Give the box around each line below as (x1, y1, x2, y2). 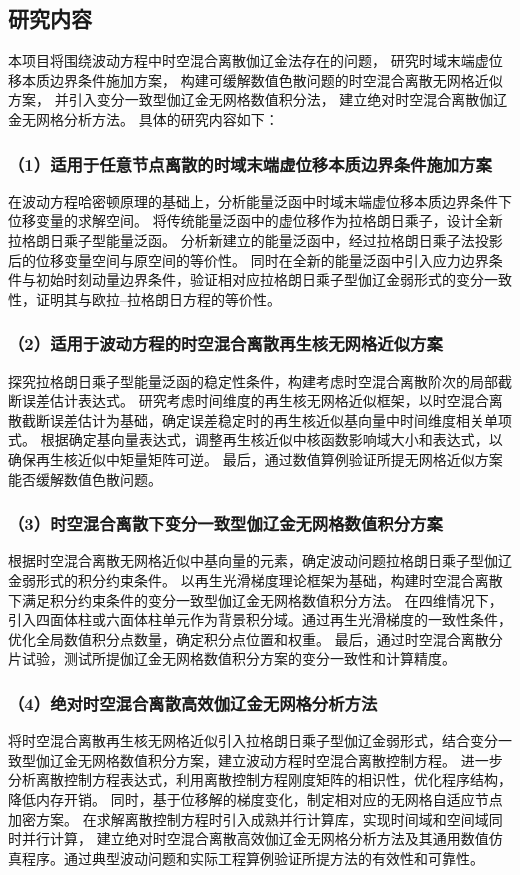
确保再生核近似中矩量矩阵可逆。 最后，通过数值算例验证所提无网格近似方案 (8, 448, 503, 469)
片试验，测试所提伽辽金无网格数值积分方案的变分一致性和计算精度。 (8, 648, 456, 669)
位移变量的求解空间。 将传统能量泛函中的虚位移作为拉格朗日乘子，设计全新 (8, 210, 503, 231)
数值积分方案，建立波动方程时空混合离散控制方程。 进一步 (119, 749, 503, 770)
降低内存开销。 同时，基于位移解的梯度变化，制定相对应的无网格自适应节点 (8, 788, 503, 809)
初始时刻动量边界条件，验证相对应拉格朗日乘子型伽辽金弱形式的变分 (35, 269, 484, 290)
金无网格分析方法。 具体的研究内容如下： (8, 108, 279, 129)
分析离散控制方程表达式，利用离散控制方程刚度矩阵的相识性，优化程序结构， (8, 769, 512, 790)
